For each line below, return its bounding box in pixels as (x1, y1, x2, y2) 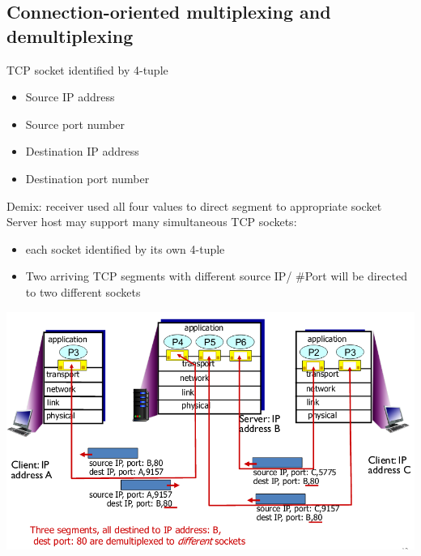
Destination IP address (25, 143, 139, 160)
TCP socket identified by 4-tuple (6, 61, 168, 78)
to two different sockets (25, 283, 141, 300)
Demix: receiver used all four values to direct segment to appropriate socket (6, 197, 382, 214)
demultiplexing (6, 23, 134, 48)
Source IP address (25, 88, 115, 105)
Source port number (25, 115, 125, 132)
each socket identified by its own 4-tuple (25, 240, 225, 257)
